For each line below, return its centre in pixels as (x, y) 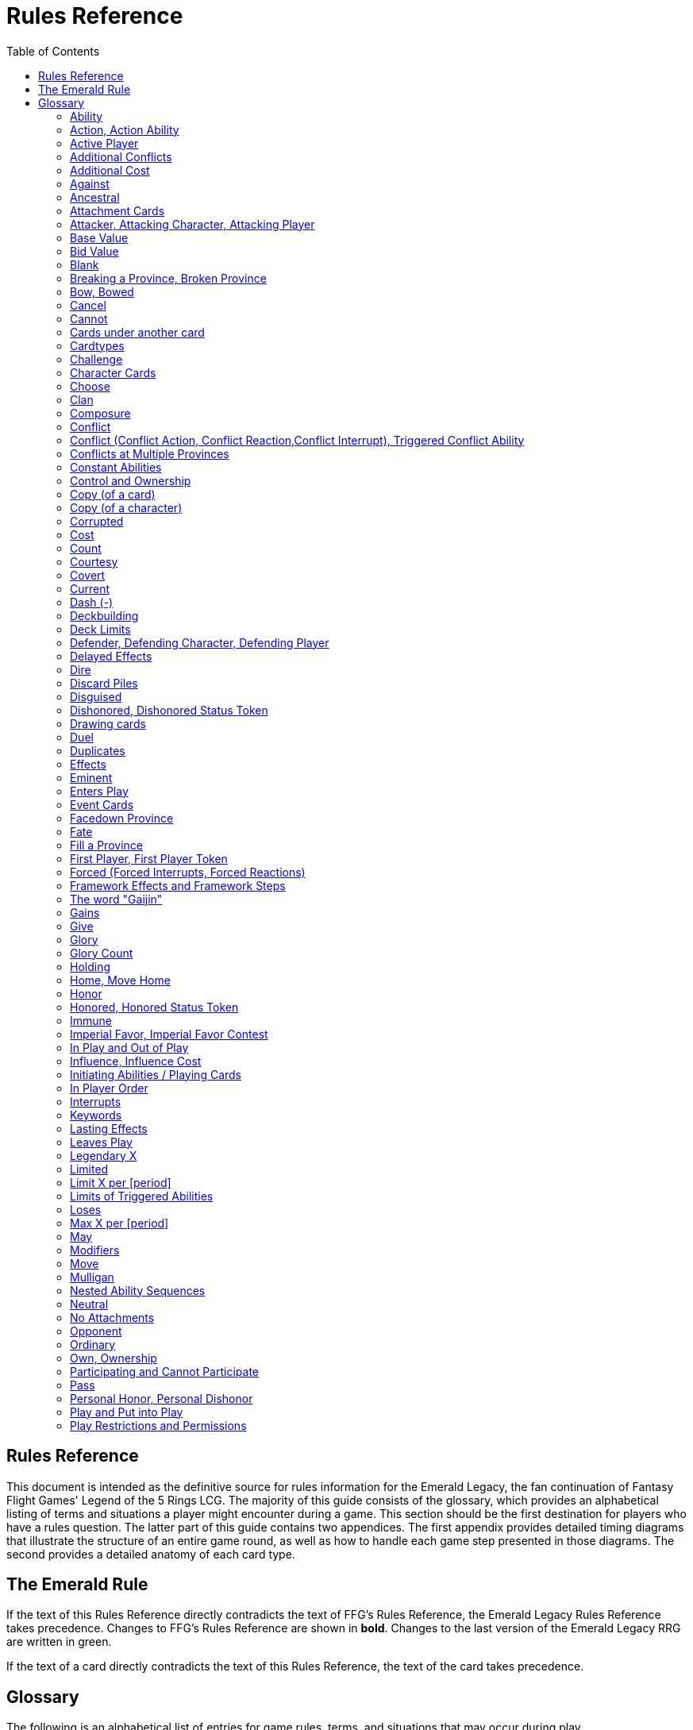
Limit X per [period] (121, 1182)
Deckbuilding (104, 615)
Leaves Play (101, 1142)
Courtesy (94, 561)
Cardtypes (97, 345)
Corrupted (97, 521)
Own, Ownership (114, 1358)
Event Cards (102, 804)
